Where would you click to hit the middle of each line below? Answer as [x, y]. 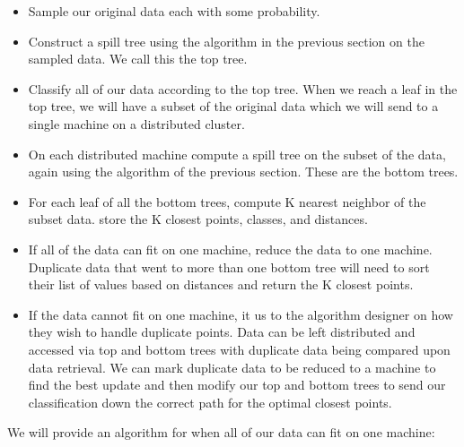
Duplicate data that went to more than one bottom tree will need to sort [229, 266]
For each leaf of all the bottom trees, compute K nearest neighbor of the [227, 201]
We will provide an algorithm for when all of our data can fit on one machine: [221, 432]
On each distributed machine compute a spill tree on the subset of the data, [237, 154]
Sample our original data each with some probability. [174, 11]
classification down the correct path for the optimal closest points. [210, 402]
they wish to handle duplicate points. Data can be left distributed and [222, 332]
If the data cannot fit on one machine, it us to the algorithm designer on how [241, 314]
